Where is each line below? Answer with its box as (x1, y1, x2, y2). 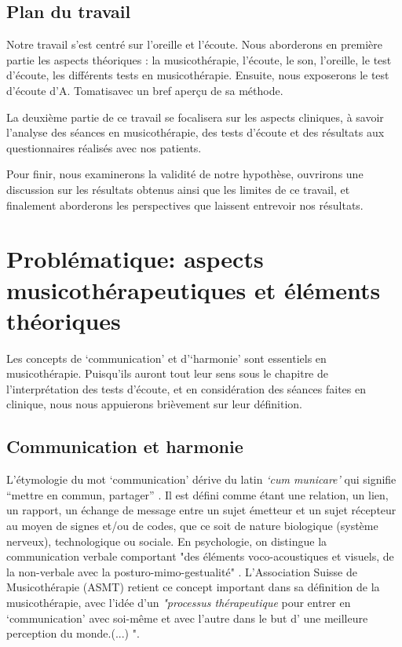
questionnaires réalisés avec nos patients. (6, 139, 202, 155)
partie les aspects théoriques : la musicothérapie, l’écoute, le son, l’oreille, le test (6, 51, 392, 68)
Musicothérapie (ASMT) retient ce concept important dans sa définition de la (6, 579, 380, 595)
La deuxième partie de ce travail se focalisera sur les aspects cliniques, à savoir (6, 108, 384, 125)
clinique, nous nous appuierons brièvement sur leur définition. (6, 396, 302, 412)
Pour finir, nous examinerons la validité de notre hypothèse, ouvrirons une (6, 166, 364, 182)
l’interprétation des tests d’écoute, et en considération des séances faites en (6, 380, 367, 397)
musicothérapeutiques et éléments (6, 273, 381, 305)
